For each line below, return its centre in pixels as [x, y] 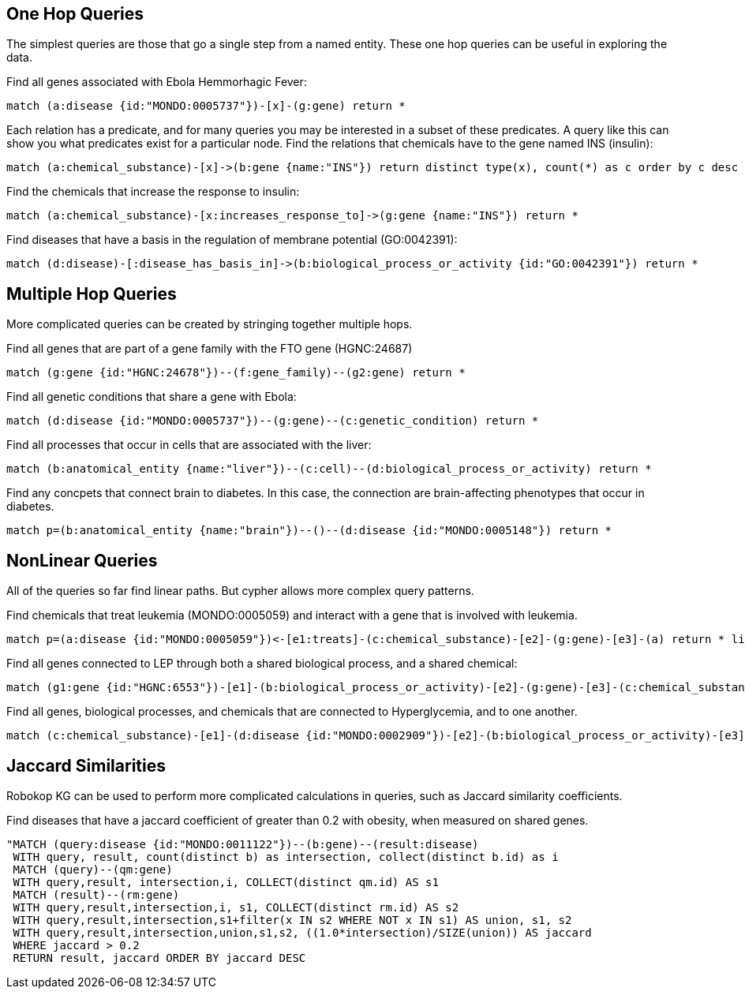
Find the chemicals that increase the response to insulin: [153, 192]
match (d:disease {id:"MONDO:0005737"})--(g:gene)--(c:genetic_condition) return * [273, 421]
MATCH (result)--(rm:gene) [96, 894]
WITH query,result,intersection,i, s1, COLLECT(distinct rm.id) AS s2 [236, 907]
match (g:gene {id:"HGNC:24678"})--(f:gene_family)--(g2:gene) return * [236, 373]
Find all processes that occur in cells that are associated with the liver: [189, 445]
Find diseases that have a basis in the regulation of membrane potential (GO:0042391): [232, 240]
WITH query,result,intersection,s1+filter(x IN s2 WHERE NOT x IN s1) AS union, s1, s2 [292, 920]
